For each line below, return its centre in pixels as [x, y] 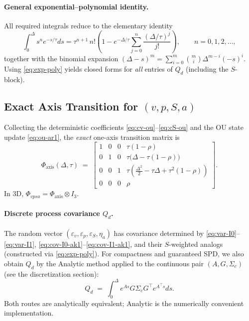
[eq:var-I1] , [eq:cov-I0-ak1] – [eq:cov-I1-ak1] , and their [83, 244]
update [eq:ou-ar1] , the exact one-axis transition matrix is [92, 137]
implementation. [29, 313]
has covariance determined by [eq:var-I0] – [177, 233]
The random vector [33, 233]
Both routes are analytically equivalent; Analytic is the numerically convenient [124, 303]
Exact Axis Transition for [71, 106]
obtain [14, 263]
